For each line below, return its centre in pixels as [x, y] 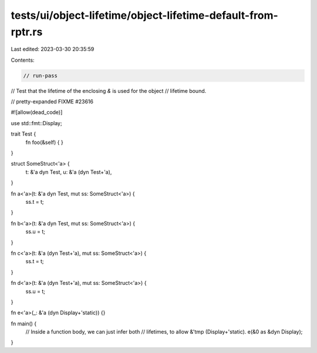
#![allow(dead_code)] [37, 112]
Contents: [23, 60]
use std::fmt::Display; [36, 123]
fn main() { [24, 324]
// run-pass [41, 75]
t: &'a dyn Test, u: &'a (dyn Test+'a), [69, 172]
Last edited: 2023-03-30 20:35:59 [53, 49]
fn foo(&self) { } [45, 142]
